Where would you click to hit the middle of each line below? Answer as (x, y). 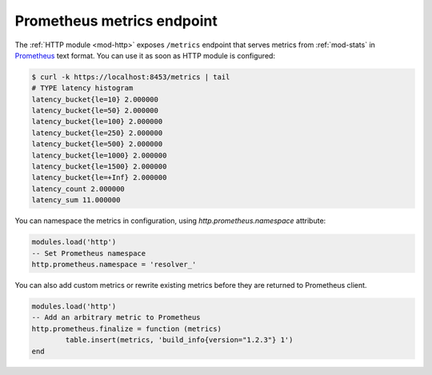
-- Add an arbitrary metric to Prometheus (116, 317)
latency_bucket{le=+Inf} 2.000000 (99, 178)
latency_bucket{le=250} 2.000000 (97, 133)
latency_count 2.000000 (78, 189)
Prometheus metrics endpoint (116, 21)
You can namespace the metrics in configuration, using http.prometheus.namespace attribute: (170, 221)
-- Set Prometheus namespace (89, 253)
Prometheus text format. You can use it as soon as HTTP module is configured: (145, 55)
